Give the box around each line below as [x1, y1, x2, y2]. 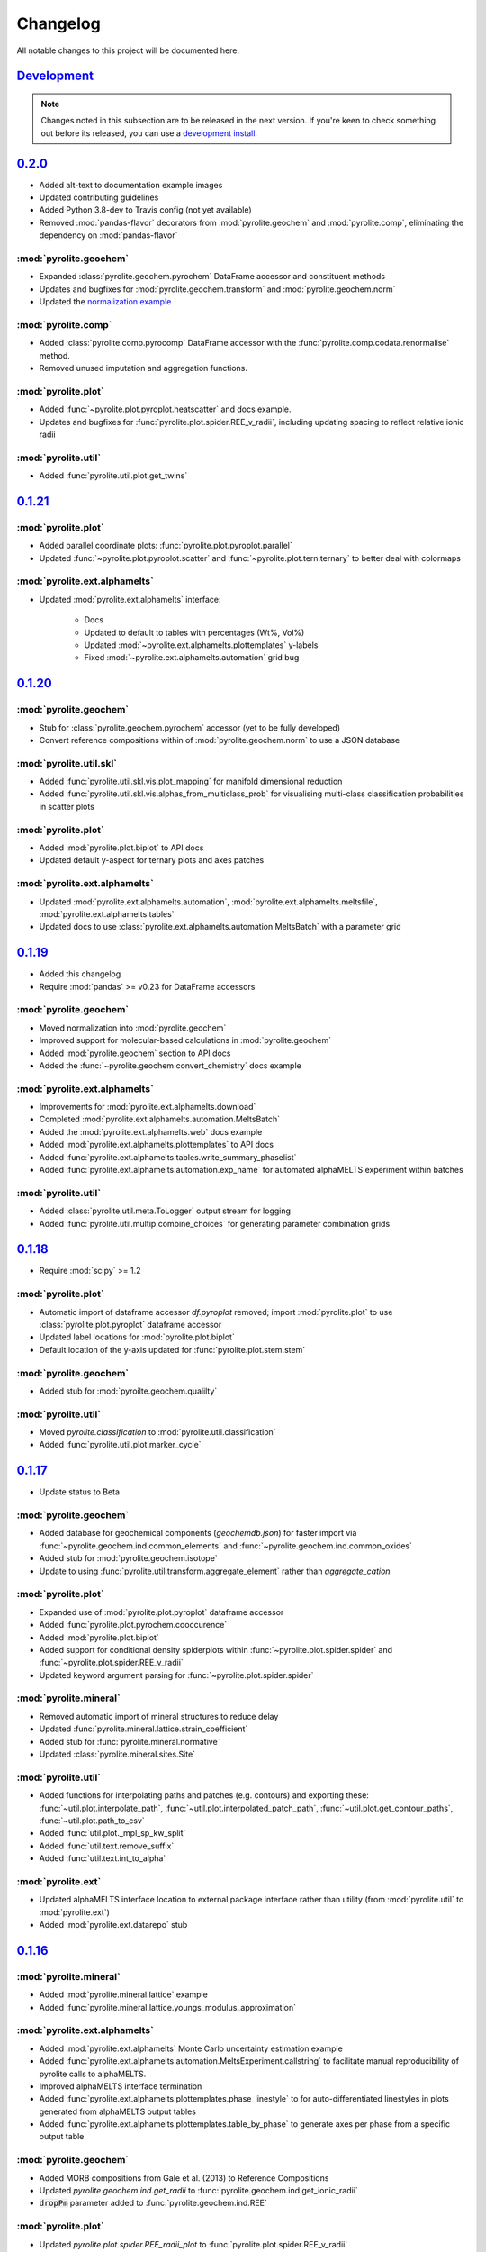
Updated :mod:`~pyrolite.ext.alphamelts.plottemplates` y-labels [84, 640, 319, 650]
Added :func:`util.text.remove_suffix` [39, 1840, 175, 1851]
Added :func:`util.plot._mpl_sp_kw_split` [39, 1828, 186, 1839]
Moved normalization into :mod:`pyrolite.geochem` [39, 1022, 227, 1033]
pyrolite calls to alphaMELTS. [39, 2068, 147, 2079]
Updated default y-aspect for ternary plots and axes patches [39, 855, 265, 866]
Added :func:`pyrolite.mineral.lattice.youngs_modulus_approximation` [39, 2002, 297, 2012]
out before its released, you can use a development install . [40, 127, 258, 139]
